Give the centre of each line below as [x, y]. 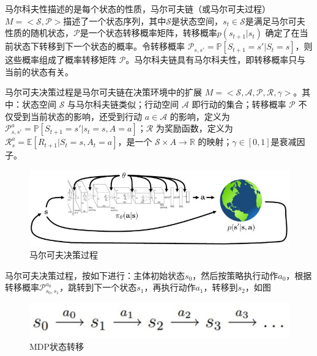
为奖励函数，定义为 [194, 128]
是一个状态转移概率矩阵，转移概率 [148, 33]
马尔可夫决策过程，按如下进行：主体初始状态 [95, 275]
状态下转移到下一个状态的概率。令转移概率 [99, 46]
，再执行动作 [170, 287]
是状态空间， [197, 20]
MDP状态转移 [57, 346]
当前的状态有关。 [39, 71]
